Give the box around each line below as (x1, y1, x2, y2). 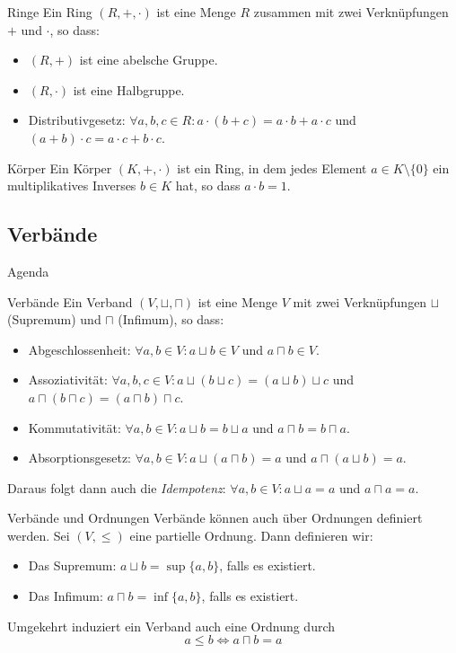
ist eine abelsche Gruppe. (79, 50, 218, 69)
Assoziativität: (28, 370, 108, 389)
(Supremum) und (7, 310, 101, 329)
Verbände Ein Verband (7, 292, 133, 311)
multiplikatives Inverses (7, 176, 136, 195)
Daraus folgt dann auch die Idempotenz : (7, 478, 226, 497)
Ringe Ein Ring (7, 3, 92, 21)
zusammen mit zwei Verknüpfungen (253, 3, 449, 21)
